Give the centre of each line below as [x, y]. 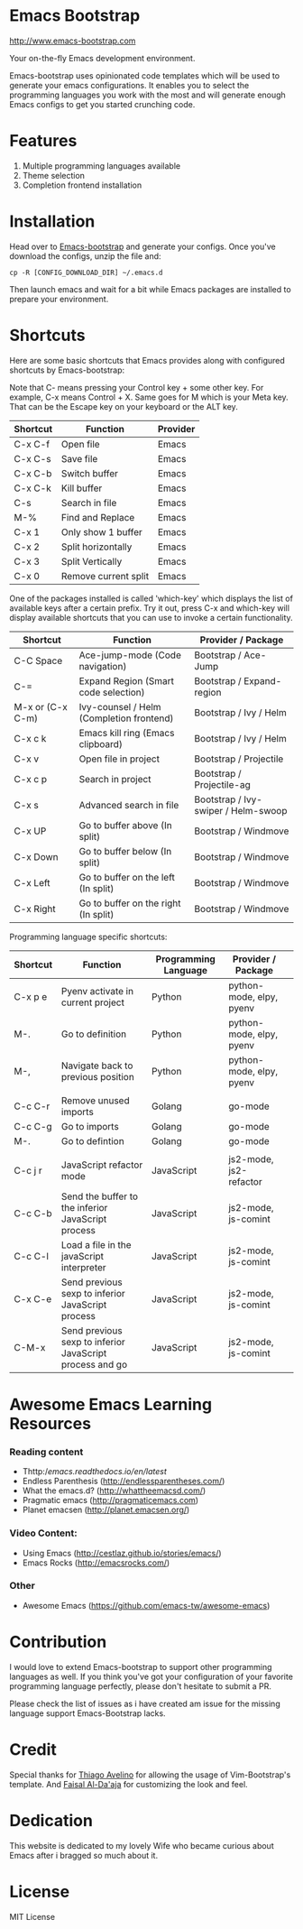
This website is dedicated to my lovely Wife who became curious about [142, 1845]
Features [43, 141]
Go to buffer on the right [130, 903]
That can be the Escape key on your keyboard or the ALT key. [124, 406]
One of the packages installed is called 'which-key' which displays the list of [151, 598]
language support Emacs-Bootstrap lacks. [87, 1713]
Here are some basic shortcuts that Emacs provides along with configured [147, 360]
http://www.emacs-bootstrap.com [73, 41]
